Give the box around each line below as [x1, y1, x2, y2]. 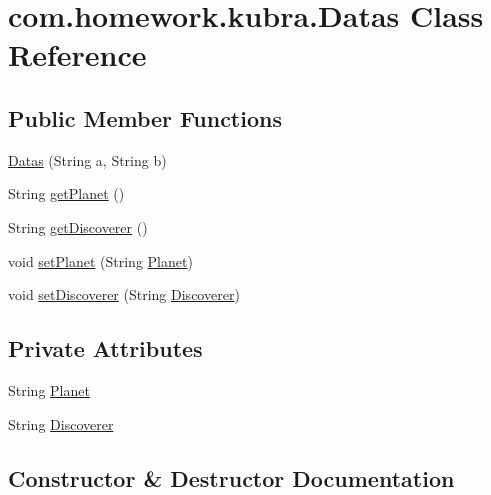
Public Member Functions [8, 102, 282, 133]
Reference [8, 34, 147, 75]
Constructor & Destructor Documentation [8, 462, 455, 493]
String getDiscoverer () [8, 216, 148, 237]
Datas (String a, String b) [8, 149, 167, 170]
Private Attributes [8, 333, 203, 364]
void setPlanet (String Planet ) [8, 250, 193, 271]
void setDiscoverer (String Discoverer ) [8, 284, 240, 305]
